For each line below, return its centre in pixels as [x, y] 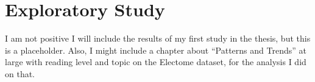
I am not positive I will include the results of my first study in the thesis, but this [158, 38]
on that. [20, 73]
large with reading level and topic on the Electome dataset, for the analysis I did [156, 62]
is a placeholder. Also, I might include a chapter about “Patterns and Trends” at [156, 50]
